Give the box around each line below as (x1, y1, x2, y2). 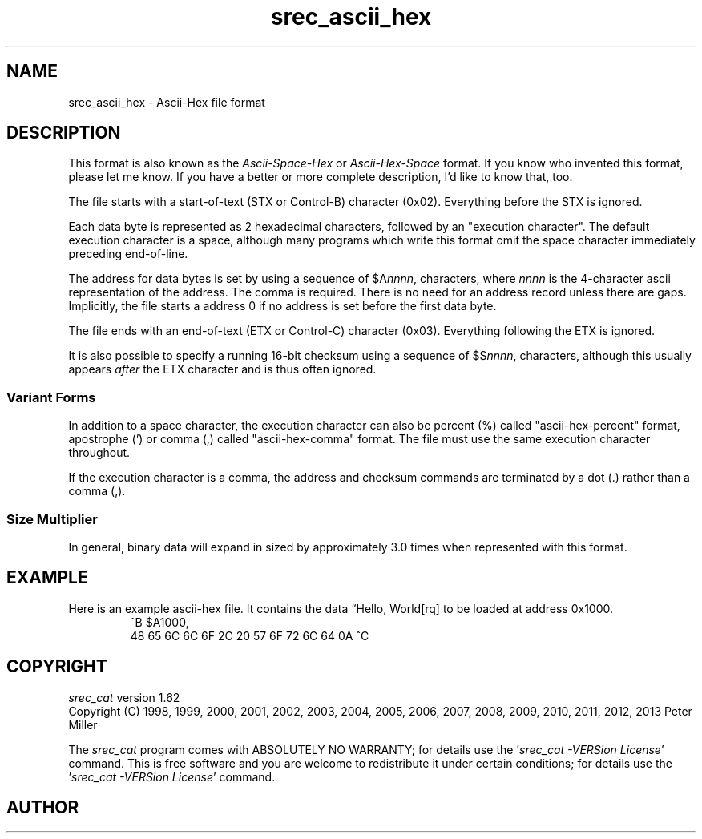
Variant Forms (6, 389, 96, 405)
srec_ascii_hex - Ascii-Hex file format (68, 95, 265, 109)
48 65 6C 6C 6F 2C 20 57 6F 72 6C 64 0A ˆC (130, 628, 369, 643)
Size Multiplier (6, 510, 98, 527)
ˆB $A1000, (130, 615, 189, 629)
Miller (68, 717, 98, 732)
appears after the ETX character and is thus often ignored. (68, 362, 377, 377)
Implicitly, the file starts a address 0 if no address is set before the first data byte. (68, 299, 497, 313)
